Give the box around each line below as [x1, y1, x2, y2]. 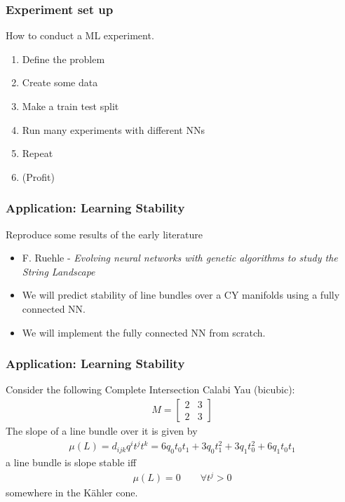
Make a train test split [22, 99, 119, 113]
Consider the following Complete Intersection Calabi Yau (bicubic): [6, 382, 295, 397]
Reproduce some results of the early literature [6, 226, 203, 241]
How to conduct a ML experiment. [6, 28, 154, 43]
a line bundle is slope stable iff [6, 454, 137, 469]
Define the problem [22, 51, 105, 66]
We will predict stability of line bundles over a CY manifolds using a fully [22, 287, 340, 302]
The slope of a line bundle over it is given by [6, 423, 198, 437]
